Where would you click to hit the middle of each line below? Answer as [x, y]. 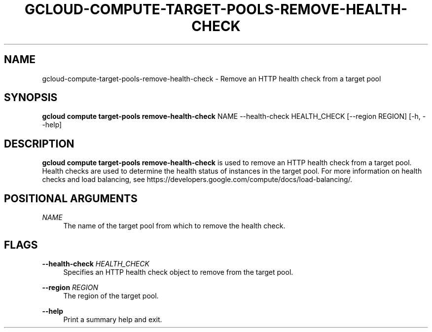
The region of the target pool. [111, 295]
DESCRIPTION [39, 144]
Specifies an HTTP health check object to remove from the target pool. [178, 272]
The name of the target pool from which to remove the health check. [174, 226]
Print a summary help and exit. [113, 319]
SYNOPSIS [31, 98]
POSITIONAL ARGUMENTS [71, 198]
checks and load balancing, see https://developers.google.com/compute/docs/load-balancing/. [197, 180]
